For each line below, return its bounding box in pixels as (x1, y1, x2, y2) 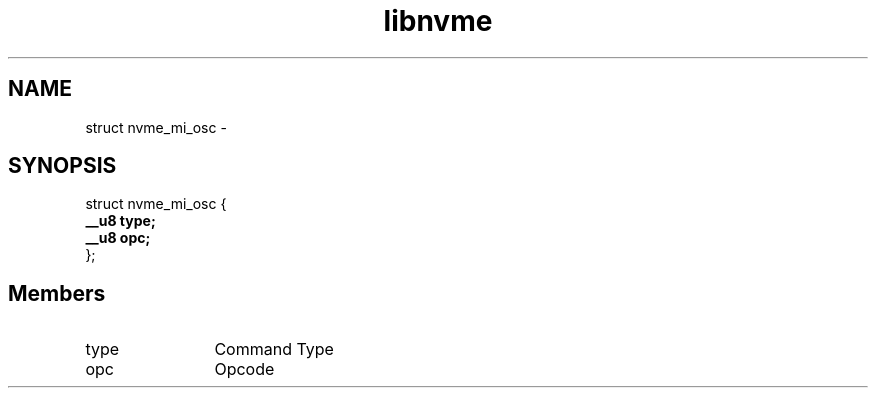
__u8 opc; (85, 229, 151, 247)
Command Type (214, 339, 334, 360)
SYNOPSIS (8, 153, 117, 179)
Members (8, 280, 106, 306)
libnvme (383, 4, 493, 38)
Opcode (214, 359, 275, 380)
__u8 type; (85, 212, 156, 230)
